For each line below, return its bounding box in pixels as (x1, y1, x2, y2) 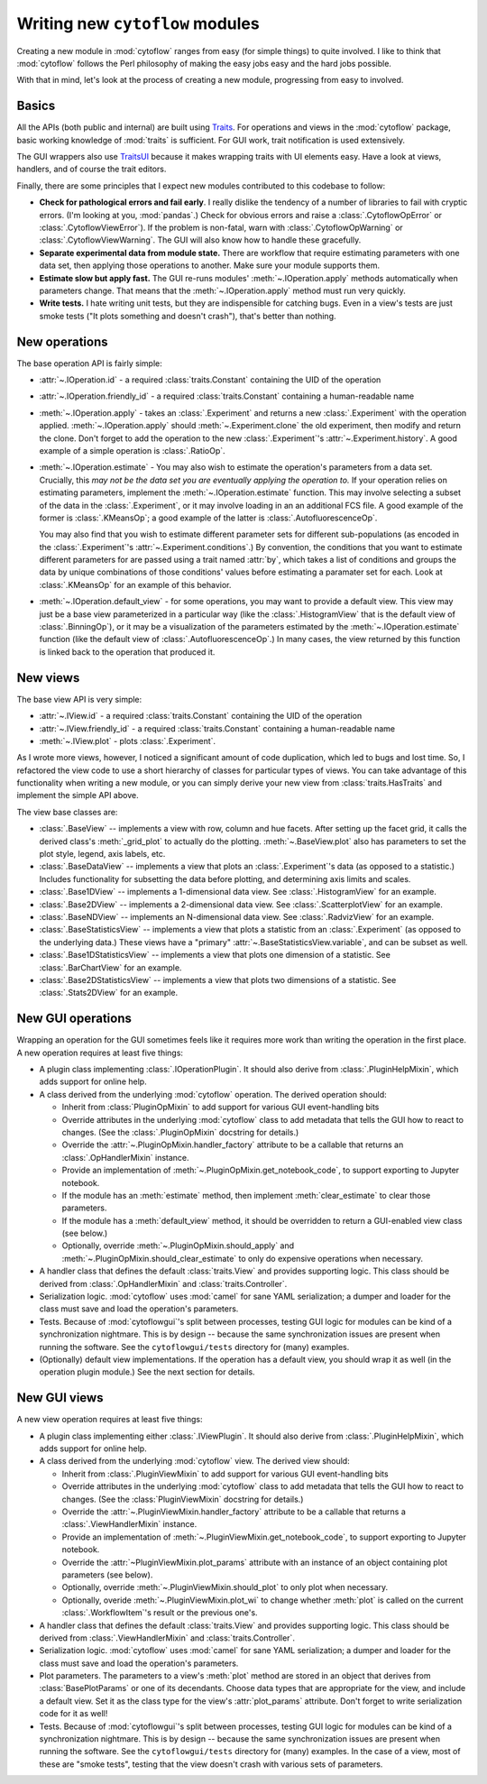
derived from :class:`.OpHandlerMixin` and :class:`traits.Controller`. (39, 1278, 288, 1289)
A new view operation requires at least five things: (16, 1414, 203, 1425)
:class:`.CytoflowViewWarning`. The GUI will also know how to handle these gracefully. (39, 234, 362, 245)
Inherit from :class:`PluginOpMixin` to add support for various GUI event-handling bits (61, 1101, 380, 1113)
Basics (16, 98, 56, 114)
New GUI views (16, 1390, 104, 1406)
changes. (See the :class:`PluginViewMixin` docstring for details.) (61, 1494, 304, 1504)
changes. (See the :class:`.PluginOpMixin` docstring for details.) (61, 1126, 299, 1137)
